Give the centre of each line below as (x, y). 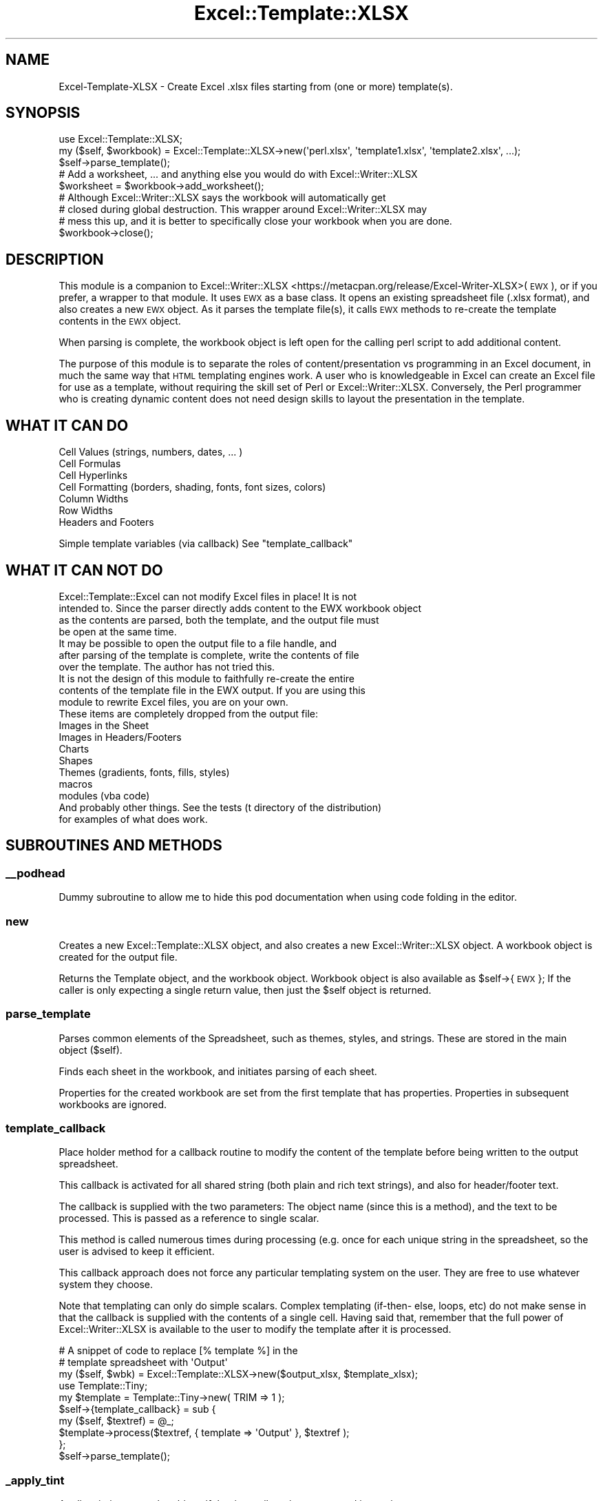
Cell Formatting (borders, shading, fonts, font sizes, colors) (192, 487)
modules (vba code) (104, 795)
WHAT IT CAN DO (67, 425)
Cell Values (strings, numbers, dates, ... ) (151, 452)
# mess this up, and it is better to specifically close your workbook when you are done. (255, 221)
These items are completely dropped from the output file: (188, 713)
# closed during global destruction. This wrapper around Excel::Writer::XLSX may (243, 210)
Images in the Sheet (104, 725)
